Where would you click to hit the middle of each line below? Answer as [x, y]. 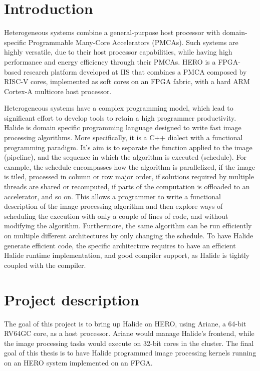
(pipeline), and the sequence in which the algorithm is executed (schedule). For [125, 157]
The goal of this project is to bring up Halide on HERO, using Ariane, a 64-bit [125, 323]
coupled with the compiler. [45, 265]
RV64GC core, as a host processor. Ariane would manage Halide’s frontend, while [129, 333]
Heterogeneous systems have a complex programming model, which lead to [119, 108]
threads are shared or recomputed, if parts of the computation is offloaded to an [127, 187]
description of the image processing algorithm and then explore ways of [113, 206]
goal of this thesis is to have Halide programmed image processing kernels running [130, 353]
